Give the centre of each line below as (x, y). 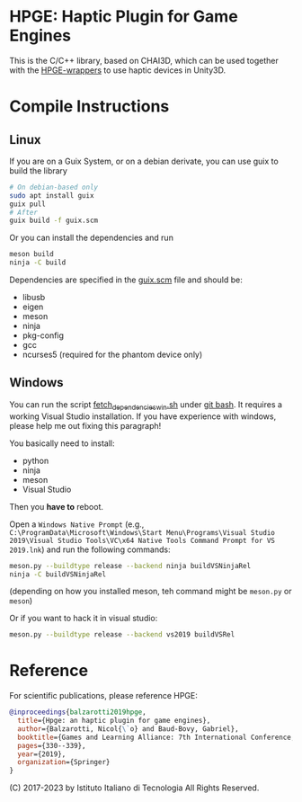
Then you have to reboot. (57, 506)
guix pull (28, 204)
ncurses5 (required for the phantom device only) (112, 355)
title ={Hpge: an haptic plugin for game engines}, (114, 721)
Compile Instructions (89, 107)
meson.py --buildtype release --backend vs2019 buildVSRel (122, 635)
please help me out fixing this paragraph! (85, 425)
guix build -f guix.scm (54, 221)
